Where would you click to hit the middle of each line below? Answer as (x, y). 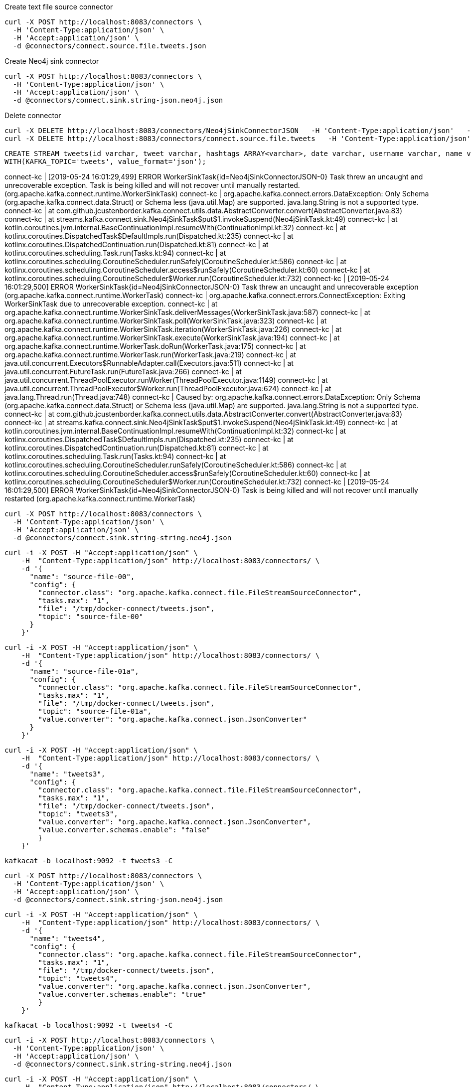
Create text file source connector (59, 7)
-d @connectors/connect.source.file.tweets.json (109, 46)
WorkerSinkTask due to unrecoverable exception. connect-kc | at (111, 304)
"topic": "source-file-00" (91, 617)
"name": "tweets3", (68, 774)
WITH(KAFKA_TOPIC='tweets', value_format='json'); (105, 161)
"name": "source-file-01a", (84, 671)
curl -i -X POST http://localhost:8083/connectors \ (110, 1040)
